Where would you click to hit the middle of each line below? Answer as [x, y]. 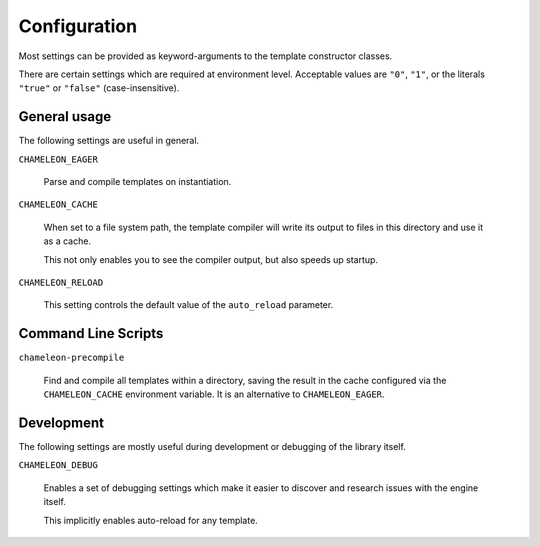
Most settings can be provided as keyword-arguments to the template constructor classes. [205, 56]
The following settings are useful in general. [109, 141]
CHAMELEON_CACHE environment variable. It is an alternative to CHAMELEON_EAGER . [214, 394]
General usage [65, 116]
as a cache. [67, 241]
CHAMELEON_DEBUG [58, 465]
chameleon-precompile [71, 358]
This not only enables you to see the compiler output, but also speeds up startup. [211, 259]
